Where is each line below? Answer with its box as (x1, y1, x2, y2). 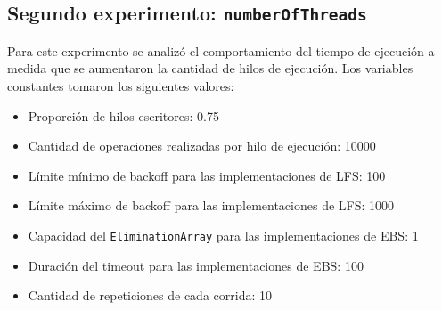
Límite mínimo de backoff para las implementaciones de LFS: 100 (28, 166, 386, 184)
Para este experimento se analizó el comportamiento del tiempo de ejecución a (7, 41, 435, 60)
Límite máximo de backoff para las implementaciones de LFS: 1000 (28, 196, 395, 215)
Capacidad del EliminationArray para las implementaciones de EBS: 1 (28, 225, 419, 244)
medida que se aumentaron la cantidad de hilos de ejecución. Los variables (7, 59, 413, 77)
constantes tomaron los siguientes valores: (7, 76, 234, 94)
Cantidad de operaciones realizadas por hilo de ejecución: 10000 (28, 136, 376, 155)
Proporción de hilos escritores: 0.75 (28, 106, 219, 125)
